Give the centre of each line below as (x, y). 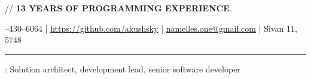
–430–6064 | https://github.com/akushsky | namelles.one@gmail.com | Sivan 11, (151, 28)
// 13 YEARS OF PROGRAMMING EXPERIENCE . (118, 8)
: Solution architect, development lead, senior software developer (123, 69)
